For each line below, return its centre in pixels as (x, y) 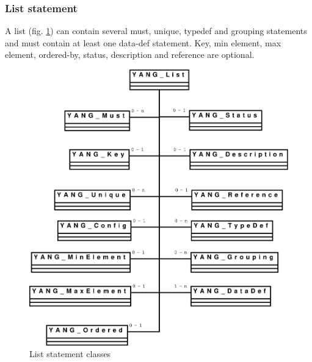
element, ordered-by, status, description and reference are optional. (130, 55)
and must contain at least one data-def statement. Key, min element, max (143, 42)
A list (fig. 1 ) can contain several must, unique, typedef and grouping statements (156, 31)
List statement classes (70, 354)
